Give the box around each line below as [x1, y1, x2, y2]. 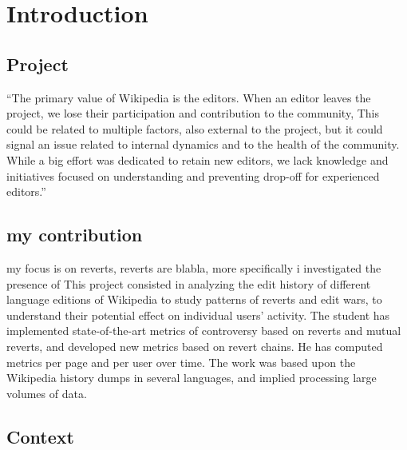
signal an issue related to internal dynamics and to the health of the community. [6, 136, 400, 153]
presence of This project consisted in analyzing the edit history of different [6, 275, 371, 292]
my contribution [6, 222, 143, 247]
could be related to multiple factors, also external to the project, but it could [6, 120, 383, 137]
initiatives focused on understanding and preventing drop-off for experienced [6, 167, 380, 184]
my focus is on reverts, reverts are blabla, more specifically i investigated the [6, 259, 381, 276]
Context [6, 424, 74, 448]
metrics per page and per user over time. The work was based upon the [6, 353, 356, 370]
